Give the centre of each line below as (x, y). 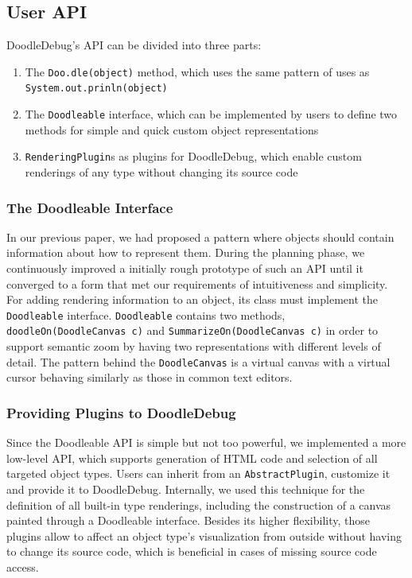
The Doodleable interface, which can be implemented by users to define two (211, 114)
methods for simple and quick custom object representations (172, 129)
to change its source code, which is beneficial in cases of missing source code (192, 551)
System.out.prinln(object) (96, 89)
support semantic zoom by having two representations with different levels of (194, 346)
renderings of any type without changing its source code (161, 172)
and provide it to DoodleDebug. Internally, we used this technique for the (186, 489)
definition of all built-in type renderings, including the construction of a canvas (199, 504)
